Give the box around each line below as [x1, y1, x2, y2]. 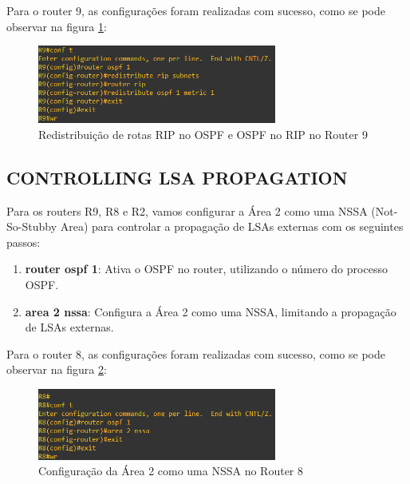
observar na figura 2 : [6, 361, 107, 378]
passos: [6, 233, 41, 250]
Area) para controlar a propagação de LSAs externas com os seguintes [60, 218, 404, 235]
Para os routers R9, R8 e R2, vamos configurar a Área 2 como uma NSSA [6, 202, 368, 219]
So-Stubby [6, 218, 57, 235]
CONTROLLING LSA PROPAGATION [6, 165, 348, 189]
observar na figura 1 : [6, 18, 107, 34]
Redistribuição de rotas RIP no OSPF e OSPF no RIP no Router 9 [38, 125, 368, 142]
